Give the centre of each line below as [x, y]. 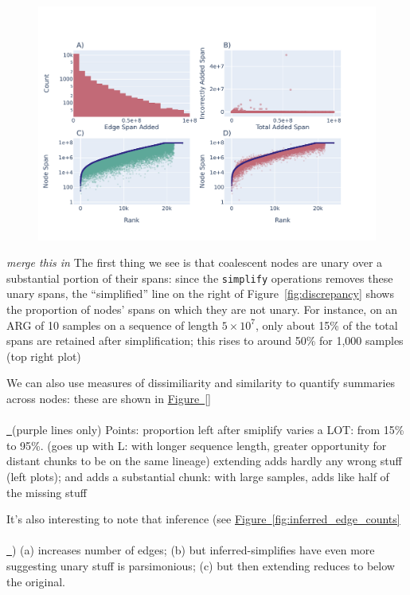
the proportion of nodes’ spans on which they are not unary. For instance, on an [202, 309]
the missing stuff [47, 492]
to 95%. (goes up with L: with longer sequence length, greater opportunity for [197, 445]
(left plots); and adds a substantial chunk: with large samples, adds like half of [198, 476]
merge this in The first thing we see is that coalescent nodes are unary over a [195, 262]
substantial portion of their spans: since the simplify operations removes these [200, 278]
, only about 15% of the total [327, 325]
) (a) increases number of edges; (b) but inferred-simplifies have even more [193, 550]
